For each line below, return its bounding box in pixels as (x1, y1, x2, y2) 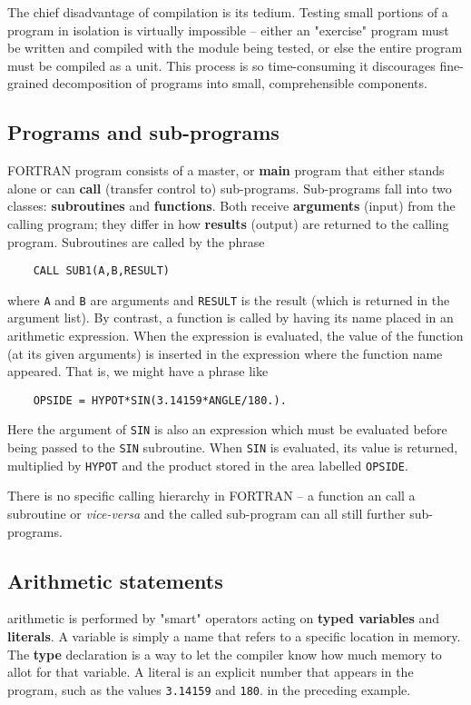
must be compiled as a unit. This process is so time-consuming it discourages (7, 55, 436, 74)
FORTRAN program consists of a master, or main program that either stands (7, 161, 445, 180)
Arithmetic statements (7, 566, 223, 594)
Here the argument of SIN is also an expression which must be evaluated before (7, 420, 447, 439)
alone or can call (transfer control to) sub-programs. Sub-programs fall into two (7, 178, 452, 197)
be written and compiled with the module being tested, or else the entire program (7, 38, 463, 57)
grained (7, 74, 49, 93)
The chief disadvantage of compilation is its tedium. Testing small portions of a (7, 3, 448, 21)
